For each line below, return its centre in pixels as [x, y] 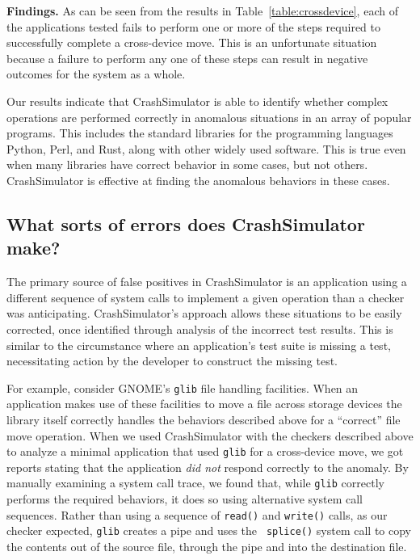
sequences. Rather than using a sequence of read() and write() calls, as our [197, 514]
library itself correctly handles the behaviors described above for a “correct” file [204, 419]
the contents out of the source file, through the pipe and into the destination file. [207, 546]
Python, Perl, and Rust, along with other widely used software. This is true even [206, 148]
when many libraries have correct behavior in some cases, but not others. [187, 164]
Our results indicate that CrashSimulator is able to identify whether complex [197, 101]
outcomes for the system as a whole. [96, 74]
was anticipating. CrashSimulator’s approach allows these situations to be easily [204, 313]
